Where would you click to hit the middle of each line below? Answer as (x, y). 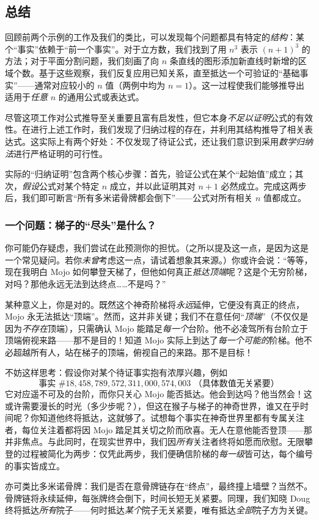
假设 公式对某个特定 (61, 185)
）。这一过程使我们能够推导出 (247, 85)
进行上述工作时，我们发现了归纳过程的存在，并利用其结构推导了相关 (167, 129)
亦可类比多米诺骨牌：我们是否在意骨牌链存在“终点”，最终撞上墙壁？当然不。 (159, 486)
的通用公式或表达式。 (101, 97)
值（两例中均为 (135, 85)
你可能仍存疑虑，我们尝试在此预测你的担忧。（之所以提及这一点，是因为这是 (157, 248)
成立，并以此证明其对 (152, 185)
